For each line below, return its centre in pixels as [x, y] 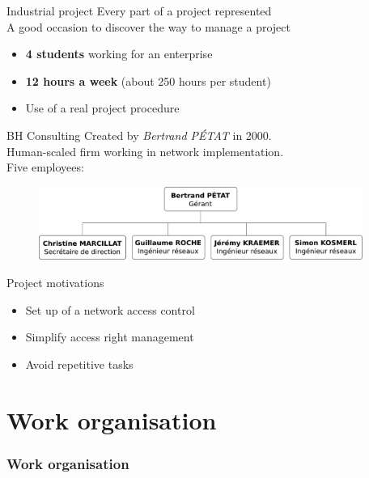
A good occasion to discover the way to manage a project [148, 26]
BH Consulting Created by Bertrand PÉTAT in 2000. [139, 135]
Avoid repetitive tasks [79, 364]
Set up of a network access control [110, 309]
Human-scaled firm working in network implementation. [145, 151]
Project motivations [55, 282]
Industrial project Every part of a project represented [139, 11]
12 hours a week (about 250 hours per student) [148, 80]
